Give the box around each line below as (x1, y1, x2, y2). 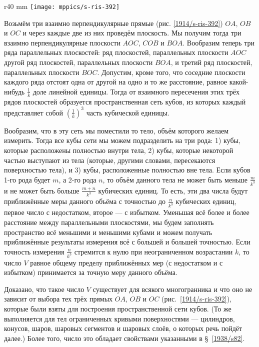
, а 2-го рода (58, 174, 96, 184)
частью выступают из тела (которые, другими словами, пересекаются (4, 154, 215, 165)
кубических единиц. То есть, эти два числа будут (98, 185, 248, 195)
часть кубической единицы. (86, 107, 169, 117)
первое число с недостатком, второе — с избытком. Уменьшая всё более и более (4, 207, 249, 217)
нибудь (4, 86, 25, 96)
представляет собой (4, 107, 63, 117)
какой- (229, 76, 248, 87)
